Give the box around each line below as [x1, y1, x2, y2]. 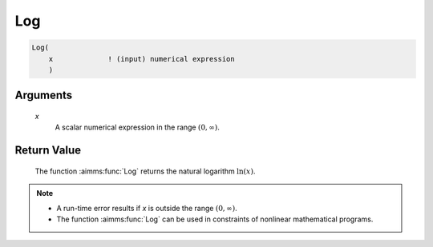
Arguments [14, 89, 73, 102]
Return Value [14, 144, 82, 157]
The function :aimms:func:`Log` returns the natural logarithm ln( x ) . [34, 166, 256, 176]
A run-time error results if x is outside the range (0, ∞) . [56, 203, 237, 213]
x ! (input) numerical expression [48, 54, 236, 63]
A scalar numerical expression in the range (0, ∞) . [55, 122, 221, 132]
